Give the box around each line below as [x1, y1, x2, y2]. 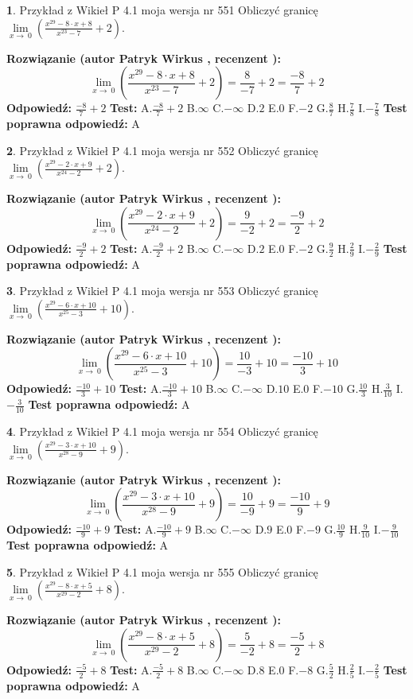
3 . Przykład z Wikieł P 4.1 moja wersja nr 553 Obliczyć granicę [6, 282, 318, 299]
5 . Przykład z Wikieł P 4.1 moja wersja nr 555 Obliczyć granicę [6, 563, 318, 580]
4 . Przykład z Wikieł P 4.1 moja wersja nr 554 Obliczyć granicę [6, 423, 318, 440]
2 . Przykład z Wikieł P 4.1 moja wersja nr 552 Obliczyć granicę [6, 142, 318, 158]
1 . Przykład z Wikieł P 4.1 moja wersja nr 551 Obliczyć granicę [6, 2, 318, 17]
